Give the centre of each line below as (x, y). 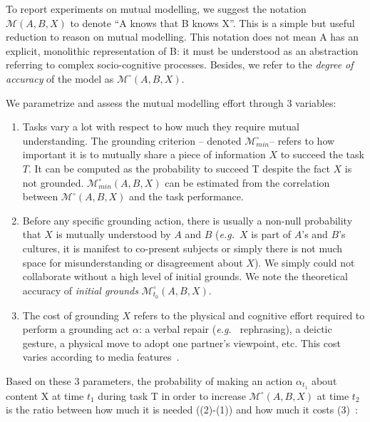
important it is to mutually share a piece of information (144, 154)
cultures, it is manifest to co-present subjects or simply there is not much (183, 248)
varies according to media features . (101, 357)
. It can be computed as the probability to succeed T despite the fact (179, 168)
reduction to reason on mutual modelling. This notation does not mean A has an (183, 37)
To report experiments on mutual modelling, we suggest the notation (156, 9)
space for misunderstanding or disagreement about (133, 262)
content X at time (45, 395)
